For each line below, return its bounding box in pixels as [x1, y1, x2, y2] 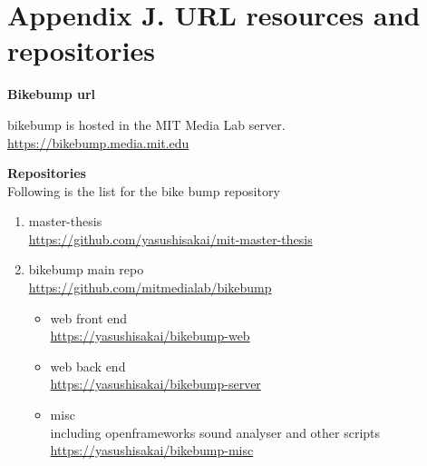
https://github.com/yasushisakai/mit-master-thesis [28, 229, 313, 248]
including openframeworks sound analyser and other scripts [50, 422, 381, 441]
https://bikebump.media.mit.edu [7, 133, 189, 152]
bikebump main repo [28, 260, 144, 279]
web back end [50, 356, 126, 375]
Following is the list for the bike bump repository [7, 181, 280, 200]
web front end [50, 308, 128, 327]
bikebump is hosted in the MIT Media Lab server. [7, 114, 286, 134]
